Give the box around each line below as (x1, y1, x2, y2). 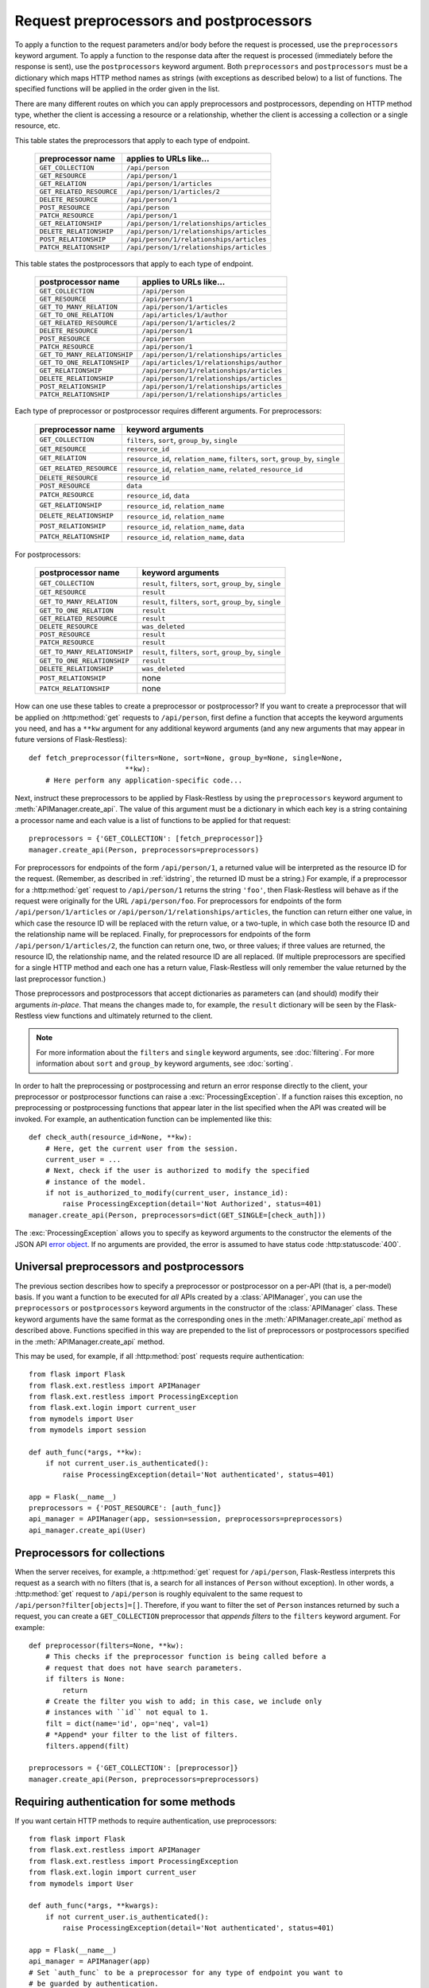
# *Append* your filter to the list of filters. (44, 1730, 238, 1739)
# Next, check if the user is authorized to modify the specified (44, 1166, 310, 1175)
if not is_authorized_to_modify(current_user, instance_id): (44, 1189, 289, 1198)
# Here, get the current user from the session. (44, 1143, 238, 1153)
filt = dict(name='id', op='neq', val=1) (44, 1718, 210, 1728)
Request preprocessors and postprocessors (14, 12, 313, 29)
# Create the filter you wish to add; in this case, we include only (44, 1696, 323, 1706)
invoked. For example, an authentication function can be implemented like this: (14, 1114, 272, 1124)
